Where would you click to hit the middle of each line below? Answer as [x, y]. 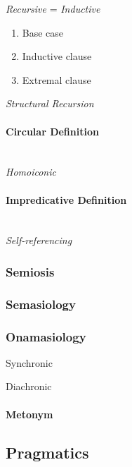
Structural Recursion [50, 103]
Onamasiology [46, 336]
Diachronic [29, 386]
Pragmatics [47, 452]
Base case [43, 32]
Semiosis [30, 271]
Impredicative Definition [66, 199]
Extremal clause [57, 79]
